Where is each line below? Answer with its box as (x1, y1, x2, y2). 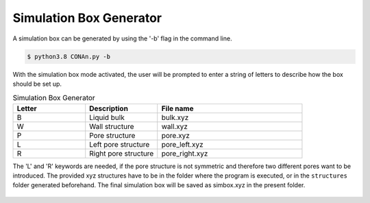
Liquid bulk (89, 112, 125, 122)
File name (161, 104, 194, 113)
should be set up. (12, 80, 62, 88)
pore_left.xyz (161, 139, 203, 149)
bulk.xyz (161, 112, 189, 122)
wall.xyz (161, 121, 188, 131)
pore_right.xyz (161, 148, 208, 158)
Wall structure (89, 121, 134, 131)
